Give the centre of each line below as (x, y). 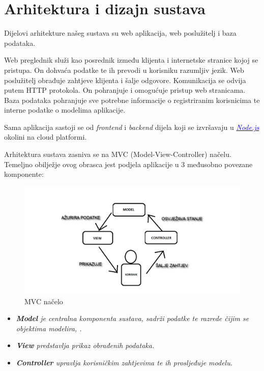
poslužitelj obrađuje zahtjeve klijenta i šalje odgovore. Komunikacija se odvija (125, 80)
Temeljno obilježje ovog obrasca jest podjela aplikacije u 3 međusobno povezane (128, 164)
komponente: (24, 174)
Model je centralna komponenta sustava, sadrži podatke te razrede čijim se (133, 318)
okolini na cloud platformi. (46, 137)
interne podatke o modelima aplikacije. (65, 110)
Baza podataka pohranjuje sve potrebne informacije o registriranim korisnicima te (132, 100)
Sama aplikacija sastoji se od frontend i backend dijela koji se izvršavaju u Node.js (132, 127)
